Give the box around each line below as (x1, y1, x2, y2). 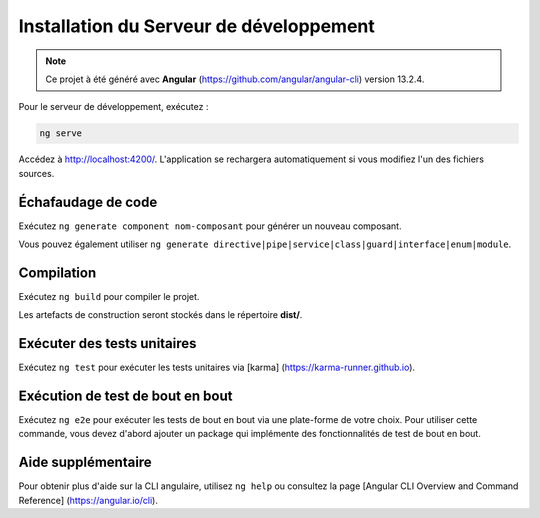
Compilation (18, 264, 97, 281)
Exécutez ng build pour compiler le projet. (18, 290, 200, 302)
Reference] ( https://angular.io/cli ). (18, 494, 159, 506)
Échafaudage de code (18, 193, 158, 210)
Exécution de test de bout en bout (18, 388, 233, 404)
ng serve (39, 128, 83, 139)
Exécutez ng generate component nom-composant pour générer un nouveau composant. (18, 220, 402, 232)
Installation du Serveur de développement (18, 15, 375, 37)
